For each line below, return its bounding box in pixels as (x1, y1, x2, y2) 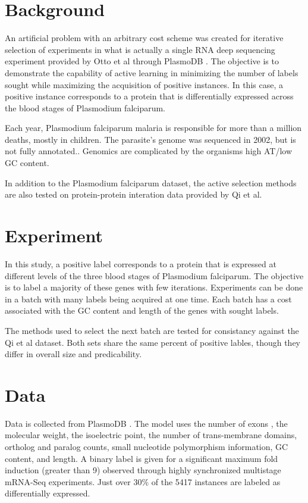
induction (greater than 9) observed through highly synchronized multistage (5, 464, 281, 476)
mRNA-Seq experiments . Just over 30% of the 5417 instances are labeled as (5, 475, 281, 488)
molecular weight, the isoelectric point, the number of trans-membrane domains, (5, 429, 297, 441)
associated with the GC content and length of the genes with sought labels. (5, 304, 279, 317)
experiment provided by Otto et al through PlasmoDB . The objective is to (5, 55, 279, 67)
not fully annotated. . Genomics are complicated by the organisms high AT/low (5, 145, 293, 157)
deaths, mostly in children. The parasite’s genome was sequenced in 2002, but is (5, 133, 296, 145)
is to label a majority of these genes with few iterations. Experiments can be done (5, 281, 303, 293)
